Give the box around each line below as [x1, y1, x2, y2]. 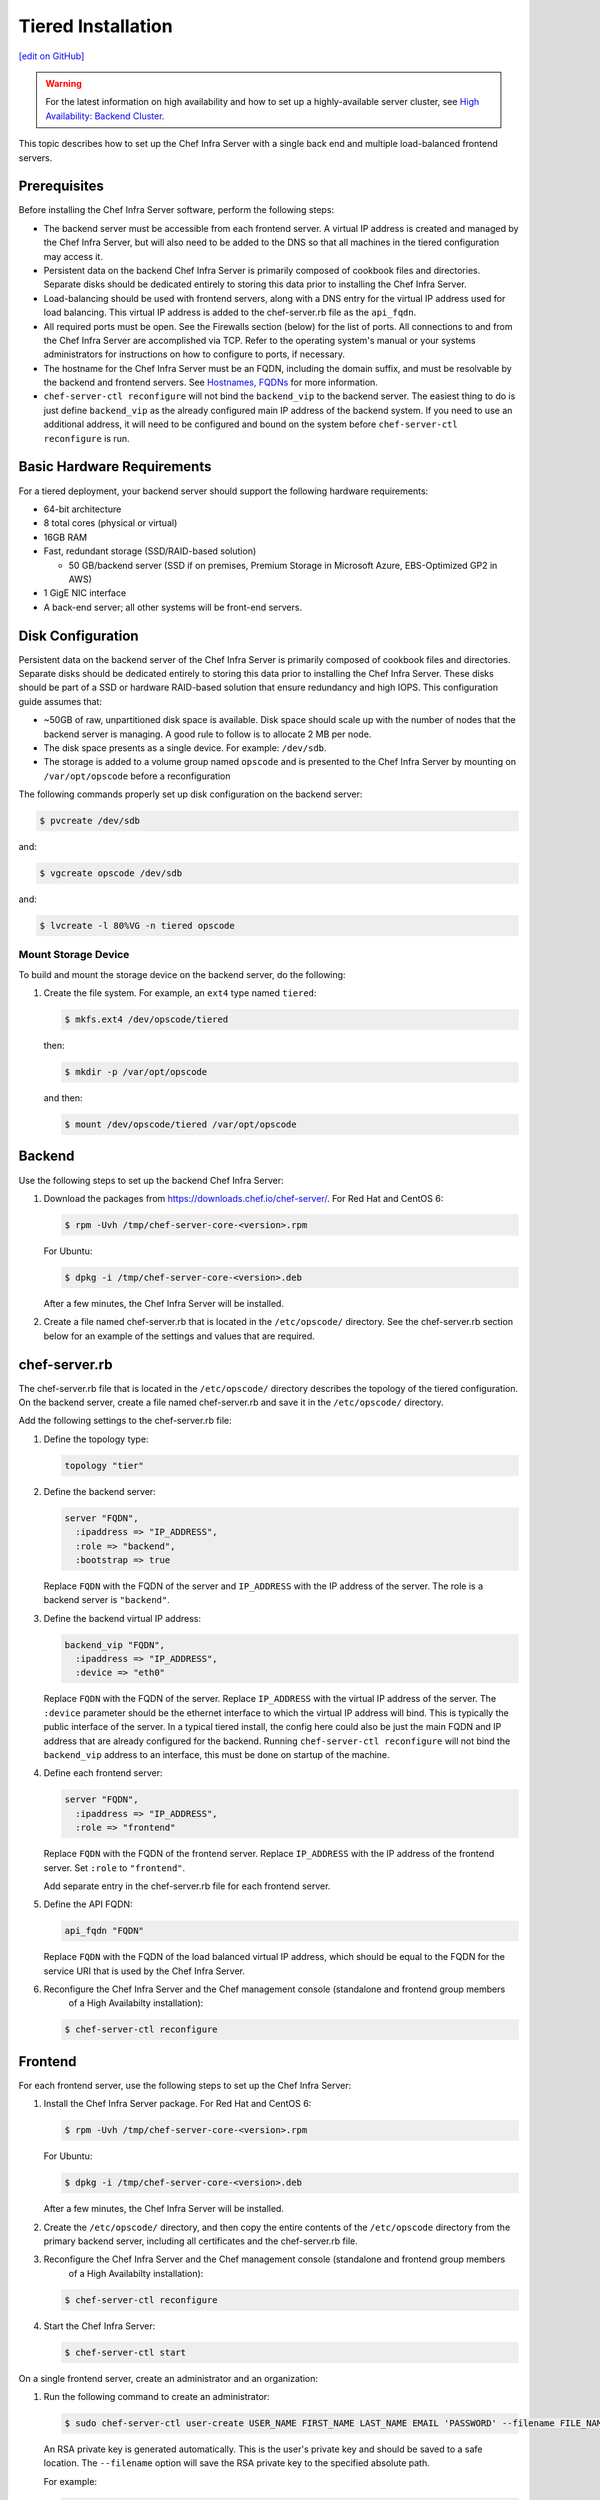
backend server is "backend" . [43, 1594, 170, 1606]
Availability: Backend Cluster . [45, 110, 165, 122]
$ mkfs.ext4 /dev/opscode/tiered [64, 1014, 229, 1025]
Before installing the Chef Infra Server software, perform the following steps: [18, 204, 335, 216]
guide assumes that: [18, 695, 102, 707]
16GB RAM [43, 531, 88, 543]
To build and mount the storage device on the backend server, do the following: [18, 968, 346, 980]
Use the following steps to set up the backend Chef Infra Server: [18, 1174, 284, 1186]
